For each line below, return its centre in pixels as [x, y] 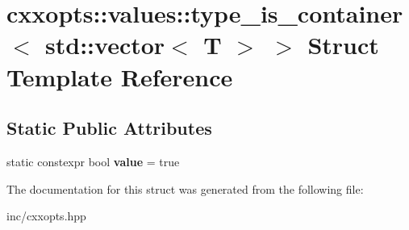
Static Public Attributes [109, 128]
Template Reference [120, 76]
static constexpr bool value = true [93, 161]
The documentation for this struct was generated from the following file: [185, 188]
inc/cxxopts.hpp [46, 216]
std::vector [105, 45]
